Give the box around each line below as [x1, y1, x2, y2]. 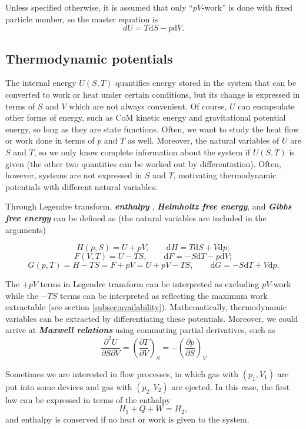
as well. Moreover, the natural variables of [127, 134, 280, 147]
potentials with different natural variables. [5, 180, 158, 192]
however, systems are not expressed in [5, 169, 142, 181]
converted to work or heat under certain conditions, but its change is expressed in [5, 88, 300, 100]
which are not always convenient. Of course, [69, 99, 227, 112]
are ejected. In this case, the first [171, 380, 290, 393]
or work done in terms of [5, 134, 95, 147]
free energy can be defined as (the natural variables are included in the [5, 211, 267, 224]
